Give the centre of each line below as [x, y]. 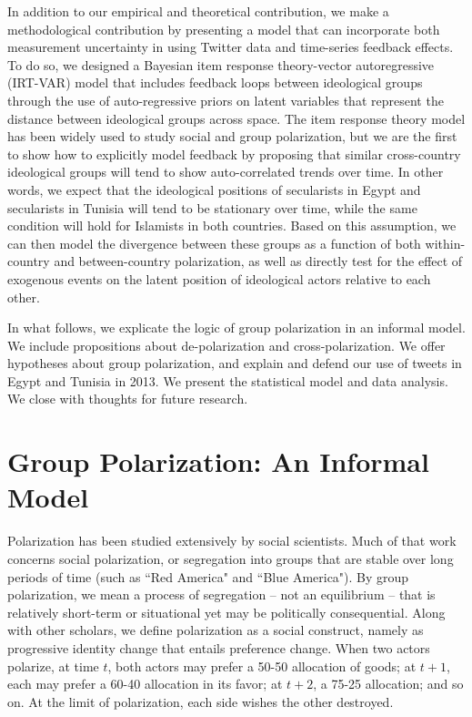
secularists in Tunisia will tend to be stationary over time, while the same [212, 207]
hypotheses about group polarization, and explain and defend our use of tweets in [235, 363]
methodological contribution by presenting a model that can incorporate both [224, 29]
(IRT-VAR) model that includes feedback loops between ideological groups [215, 82]
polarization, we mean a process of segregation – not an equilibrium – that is [221, 594]
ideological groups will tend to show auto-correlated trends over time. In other [226, 172]
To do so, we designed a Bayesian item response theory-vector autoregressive [221, 64]
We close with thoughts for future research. [128, 399]
